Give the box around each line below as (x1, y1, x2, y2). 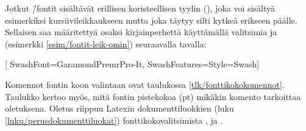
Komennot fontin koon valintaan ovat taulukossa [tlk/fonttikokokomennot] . (5, 78, 285, 90)
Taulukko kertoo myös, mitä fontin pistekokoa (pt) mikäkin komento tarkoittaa (5, 90, 301, 102)
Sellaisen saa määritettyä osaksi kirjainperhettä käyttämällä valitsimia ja (5, 25, 277, 38)
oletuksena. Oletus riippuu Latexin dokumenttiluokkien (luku (5, 102, 234, 115)
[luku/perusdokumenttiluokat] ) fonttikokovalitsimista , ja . (5, 113, 223, 126)
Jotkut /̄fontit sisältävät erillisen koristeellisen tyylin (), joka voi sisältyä (5, 2, 275, 14)
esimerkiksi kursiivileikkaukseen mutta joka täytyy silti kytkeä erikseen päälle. (5, 13, 297, 26)
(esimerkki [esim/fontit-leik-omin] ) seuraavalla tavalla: (5, 37, 207, 50)
